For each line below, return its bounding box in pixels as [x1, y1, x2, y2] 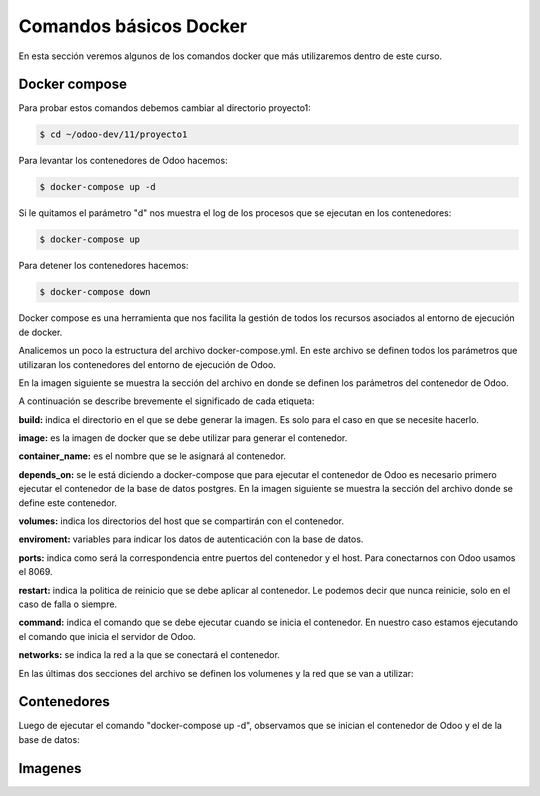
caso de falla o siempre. [18, 598, 118, 610]
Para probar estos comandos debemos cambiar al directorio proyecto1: [18, 102, 312, 114]
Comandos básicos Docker [18, 15, 248, 37]
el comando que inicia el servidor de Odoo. [18, 630, 197, 642]
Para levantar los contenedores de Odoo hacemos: [18, 155, 229, 167]
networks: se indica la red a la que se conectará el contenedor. [18, 649, 280, 661]
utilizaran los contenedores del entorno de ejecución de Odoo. [18, 358, 277, 370]
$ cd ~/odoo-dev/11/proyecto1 [39, 129, 188, 140]
